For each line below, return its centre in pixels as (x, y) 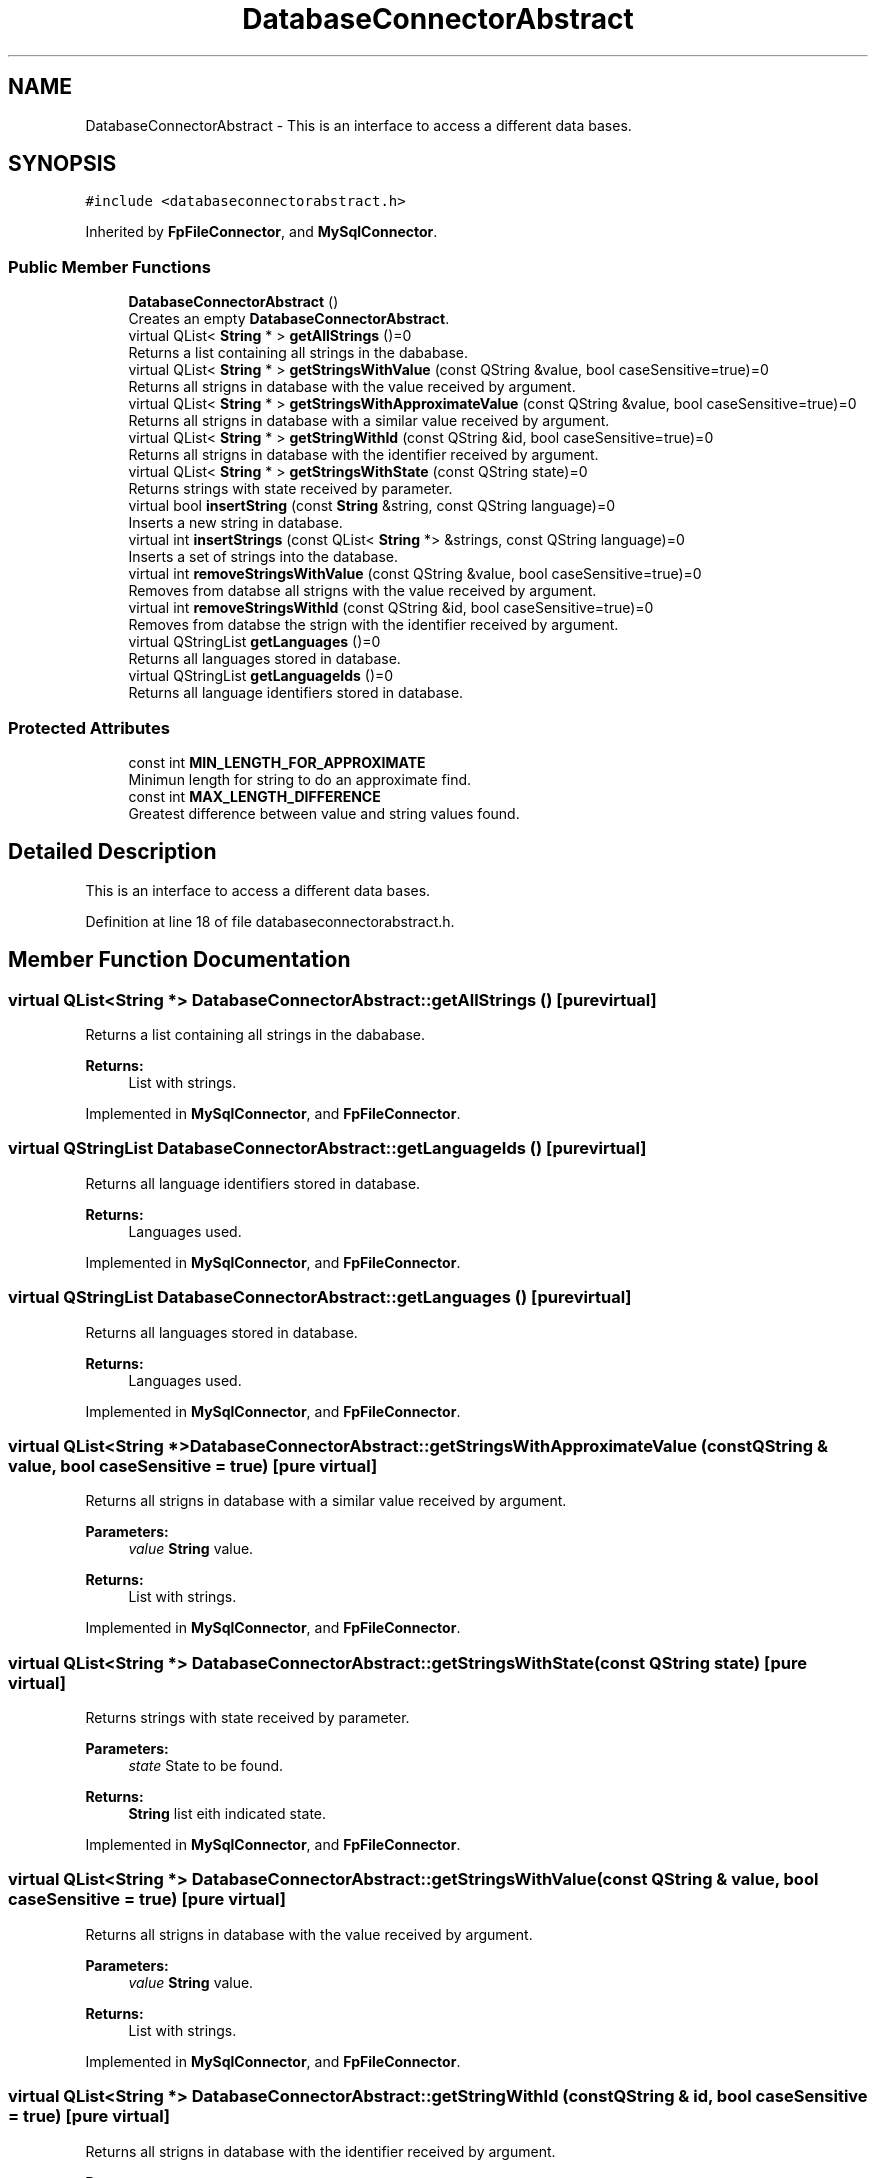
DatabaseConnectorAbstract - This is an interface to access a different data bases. (358, 125)
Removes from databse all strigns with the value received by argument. (362, 591)
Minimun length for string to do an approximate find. (300, 779)
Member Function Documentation (179, 960)
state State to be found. (206, 1765)
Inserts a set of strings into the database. (263, 557)
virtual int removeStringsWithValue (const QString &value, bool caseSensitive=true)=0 (415, 574)
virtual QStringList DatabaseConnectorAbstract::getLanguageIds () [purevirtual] (327, 1148)
